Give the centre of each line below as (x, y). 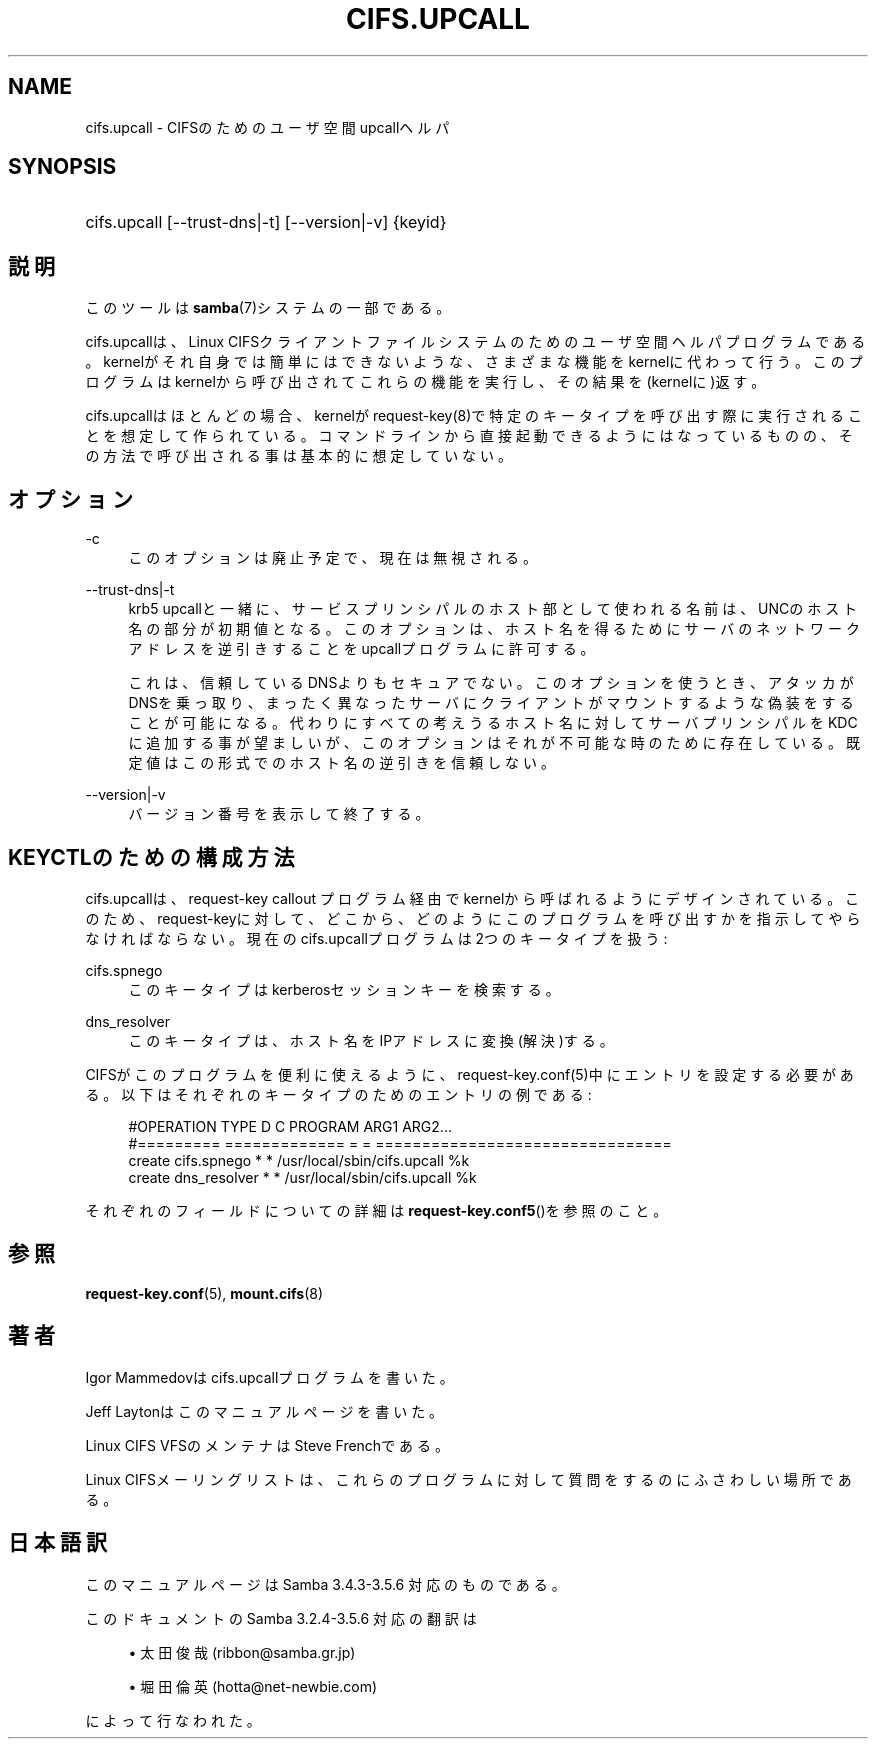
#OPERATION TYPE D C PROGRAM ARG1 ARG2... (290, 1126)
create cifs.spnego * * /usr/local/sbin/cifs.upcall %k (299, 1160)
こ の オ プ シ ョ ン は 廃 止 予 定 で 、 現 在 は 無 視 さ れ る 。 (333, 558)
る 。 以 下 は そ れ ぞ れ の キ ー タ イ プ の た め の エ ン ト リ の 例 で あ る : (338, 1094)
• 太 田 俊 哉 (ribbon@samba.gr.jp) (242, 1652)
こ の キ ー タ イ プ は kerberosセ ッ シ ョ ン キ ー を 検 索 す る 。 (344, 989)
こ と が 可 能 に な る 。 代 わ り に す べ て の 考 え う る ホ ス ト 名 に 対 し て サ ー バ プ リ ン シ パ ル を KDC (493, 723)
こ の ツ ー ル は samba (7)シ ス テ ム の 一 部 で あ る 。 (268, 308)
